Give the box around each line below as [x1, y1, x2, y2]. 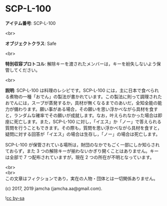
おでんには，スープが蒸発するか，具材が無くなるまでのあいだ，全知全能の [5, 99, 158, 105]
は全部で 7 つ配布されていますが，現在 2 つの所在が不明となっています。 [5, 154, 154, 160]
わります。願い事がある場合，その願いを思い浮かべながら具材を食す [18, 106, 158, 112]
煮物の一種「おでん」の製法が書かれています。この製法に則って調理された [9, 93, 162, 99]
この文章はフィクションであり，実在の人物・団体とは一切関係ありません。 [5, 175, 158, 181]
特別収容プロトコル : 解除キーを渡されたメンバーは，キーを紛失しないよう [5, 60, 156, 66]
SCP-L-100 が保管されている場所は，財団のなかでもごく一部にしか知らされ [5, 141, 160, 147]
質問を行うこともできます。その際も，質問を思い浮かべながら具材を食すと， [5, 124, 162, 130]
